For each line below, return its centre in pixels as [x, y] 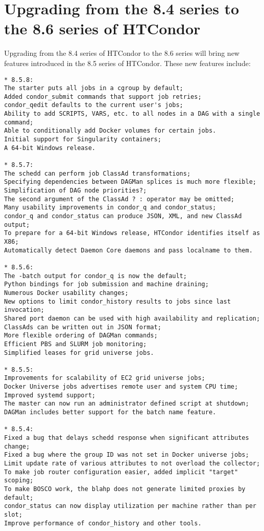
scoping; [19, 481]
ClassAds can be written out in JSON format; [83, 327]
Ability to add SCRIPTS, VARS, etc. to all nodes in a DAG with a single [132, 114]
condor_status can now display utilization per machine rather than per [130, 506]
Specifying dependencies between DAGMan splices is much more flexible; [130, 182]
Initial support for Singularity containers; [83, 140]
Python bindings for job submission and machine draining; [106, 284]
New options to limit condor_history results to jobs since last [117, 301]
